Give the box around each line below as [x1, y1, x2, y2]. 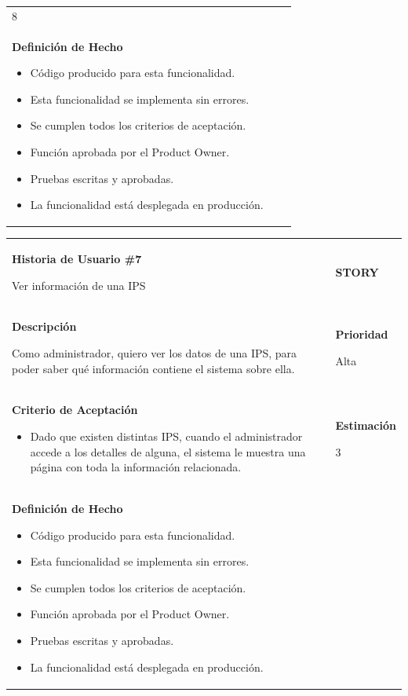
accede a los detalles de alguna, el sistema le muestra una [30, 443, 306, 460]
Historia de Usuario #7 [12, 251, 142, 266]
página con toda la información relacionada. [30, 459, 242, 475]
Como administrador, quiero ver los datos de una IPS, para [12, 345, 297, 361]
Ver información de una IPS [12, 277, 146, 293]
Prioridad [335, 326, 388, 343]
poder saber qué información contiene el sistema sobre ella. [12, 360, 295, 376]
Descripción [12, 318, 77, 335]
